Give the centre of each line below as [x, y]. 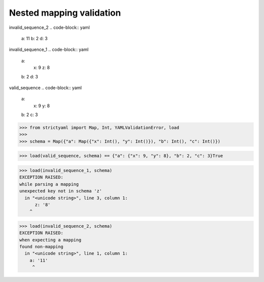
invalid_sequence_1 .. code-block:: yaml [49, 49]
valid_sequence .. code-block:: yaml [45, 88]
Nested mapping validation [65, 13]
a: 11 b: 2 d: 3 [34, 38]
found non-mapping [41, 247]
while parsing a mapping [49, 184]
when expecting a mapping [50, 240]
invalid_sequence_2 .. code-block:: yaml [49, 27]
